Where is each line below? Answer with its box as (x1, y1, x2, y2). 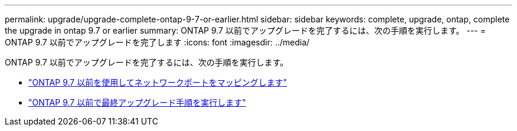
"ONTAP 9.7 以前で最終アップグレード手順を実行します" (28, 97, 246, 107)
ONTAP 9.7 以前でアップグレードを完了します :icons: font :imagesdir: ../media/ (5, 37, 310, 47)
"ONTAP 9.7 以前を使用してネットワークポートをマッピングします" (28, 77, 287, 87)
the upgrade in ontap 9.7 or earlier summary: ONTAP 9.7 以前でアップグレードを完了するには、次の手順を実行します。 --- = (5, 25, 486, 35)
